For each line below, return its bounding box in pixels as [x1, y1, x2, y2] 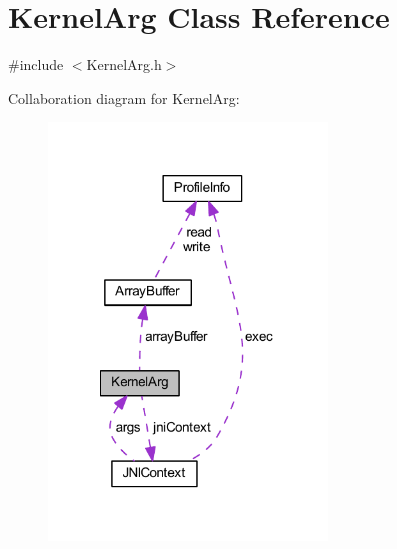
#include [8, 54, 64, 75]
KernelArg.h [86, 54, 162, 75]
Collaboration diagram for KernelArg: [8, 87, 240, 108]
